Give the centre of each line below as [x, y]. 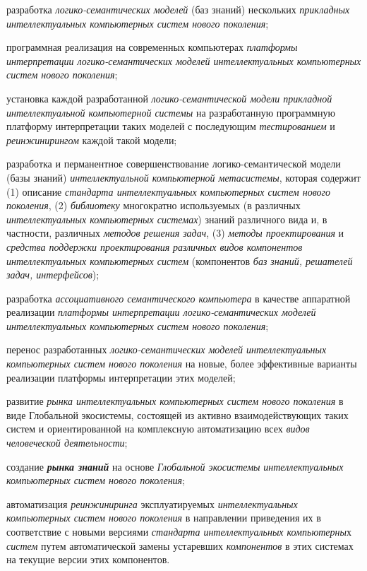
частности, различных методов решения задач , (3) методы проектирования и [175, 233]
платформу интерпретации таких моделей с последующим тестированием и [171, 126]
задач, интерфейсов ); [53, 275]
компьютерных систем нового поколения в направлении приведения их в [164, 518]
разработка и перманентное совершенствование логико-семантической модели [174, 164]
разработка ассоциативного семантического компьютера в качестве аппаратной [179, 298]
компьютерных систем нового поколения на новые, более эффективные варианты [182, 364]
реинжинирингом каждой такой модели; [92, 140]
